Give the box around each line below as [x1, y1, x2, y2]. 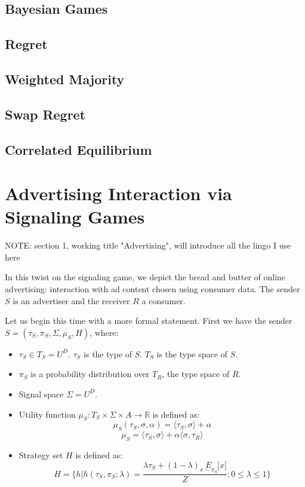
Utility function [19, 408, 76, 420]
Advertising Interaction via [5, 181, 232, 206]
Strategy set [19, 448, 63, 461]
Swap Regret [5, 105, 86, 123]
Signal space [19, 387, 64, 400]
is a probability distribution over [30, 367, 150, 380]
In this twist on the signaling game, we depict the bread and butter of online [5, 271, 286, 283]
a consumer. [141, 294, 186, 307]
